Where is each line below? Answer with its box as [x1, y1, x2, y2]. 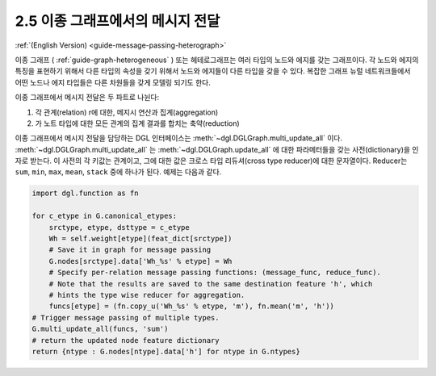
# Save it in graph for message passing [48, 245, 212, 254]
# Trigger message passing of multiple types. [31, 313, 220, 322]
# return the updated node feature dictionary [31, 336, 220, 345]
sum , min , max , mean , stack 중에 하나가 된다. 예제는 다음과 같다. [15, 167, 222, 177]
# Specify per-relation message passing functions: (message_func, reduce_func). [48, 268, 381, 278]
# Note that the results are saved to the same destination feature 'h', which [48, 279, 373, 288]
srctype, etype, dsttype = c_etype [48, 223, 190, 232]
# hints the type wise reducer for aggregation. [48, 290, 245, 299]
